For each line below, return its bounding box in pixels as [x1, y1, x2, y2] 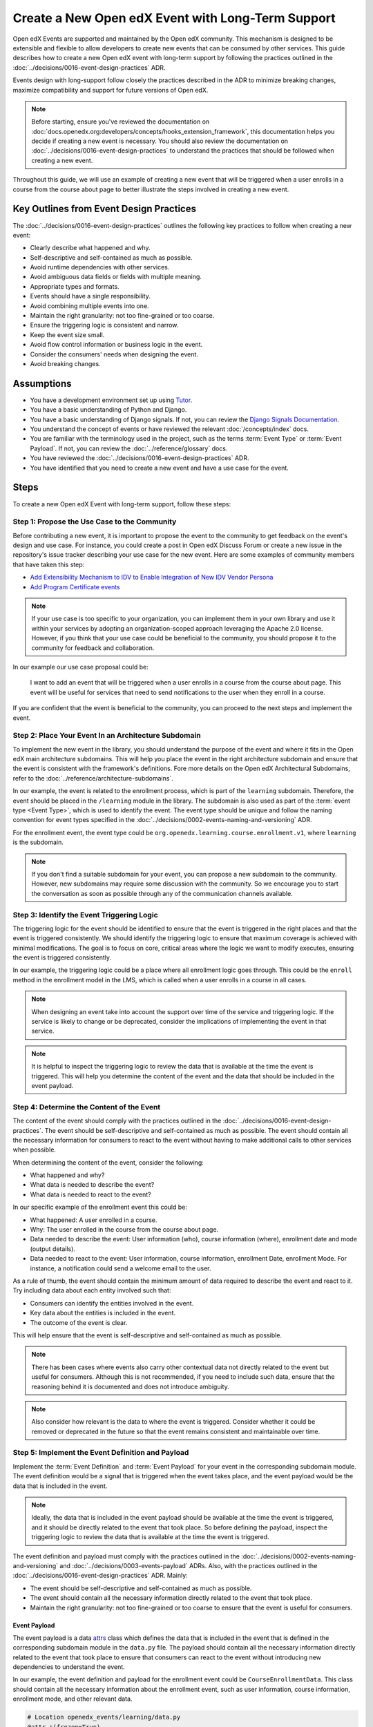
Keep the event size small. [30, 330, 105, 338]
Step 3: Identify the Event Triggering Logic [12, 910, 158, 919]
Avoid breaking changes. [30, 360, 101, 368]
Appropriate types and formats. [30, 282, 120, 290]
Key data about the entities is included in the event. [30, 1309, 176, 1317]
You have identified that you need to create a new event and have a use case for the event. [30, 464, 289, 472]
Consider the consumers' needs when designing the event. [30, 350, 198, 359]
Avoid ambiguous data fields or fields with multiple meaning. [30, 273, 202, 281]
